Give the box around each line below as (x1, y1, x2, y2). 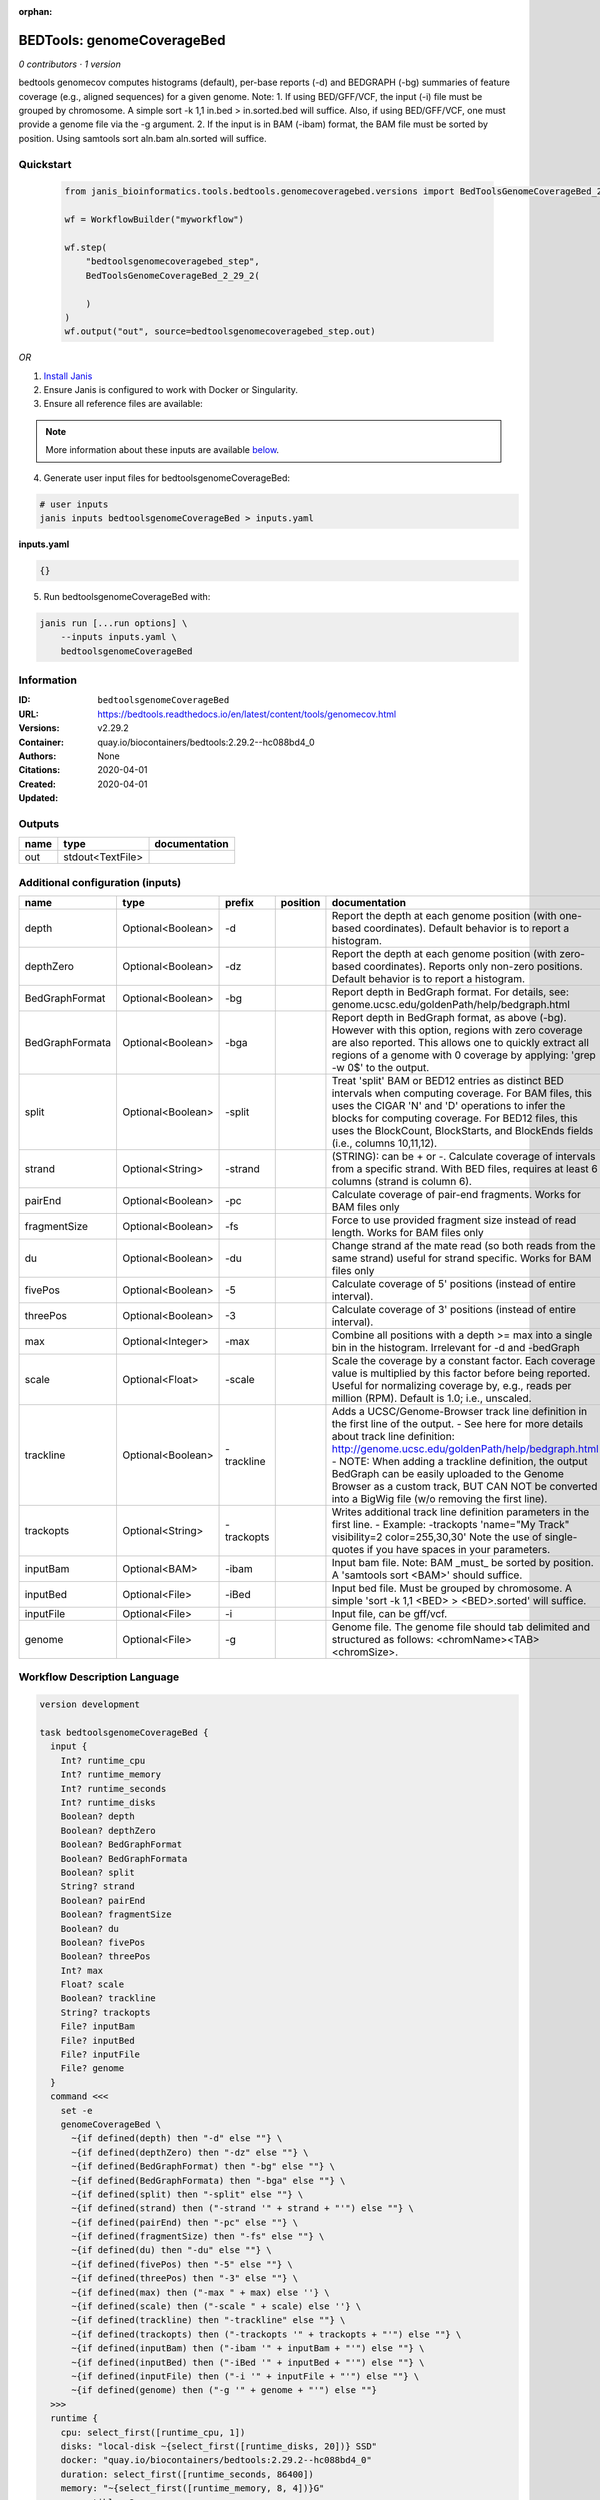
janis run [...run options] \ (39, 617, 188, 629)
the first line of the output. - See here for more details (331, 1417, 584, 1431)
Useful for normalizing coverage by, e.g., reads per (331, 1379, 572, 1393)
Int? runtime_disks (60, 1796, 157, 1808)
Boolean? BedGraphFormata (60, 1853, 188, 1864)
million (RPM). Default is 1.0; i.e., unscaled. (331, 1391, 532, 1405)
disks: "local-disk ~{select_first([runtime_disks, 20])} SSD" (60, 2440, 378, 2452)
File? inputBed (60, 2035, 135, 2046)
